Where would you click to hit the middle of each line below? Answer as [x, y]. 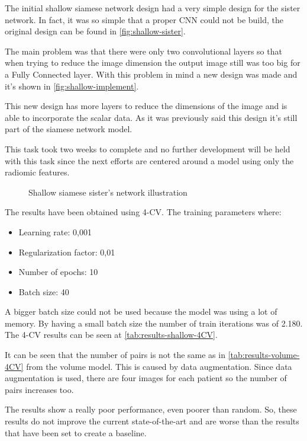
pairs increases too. [39, 389]
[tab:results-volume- [264, 355]
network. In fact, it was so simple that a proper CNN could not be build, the [144, 19]
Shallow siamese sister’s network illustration [108, 192]
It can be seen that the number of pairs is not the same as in [115, 355]
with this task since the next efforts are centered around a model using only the [149, 160]
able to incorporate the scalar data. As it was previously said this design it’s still [151, 117]
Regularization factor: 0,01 [67, 252]
